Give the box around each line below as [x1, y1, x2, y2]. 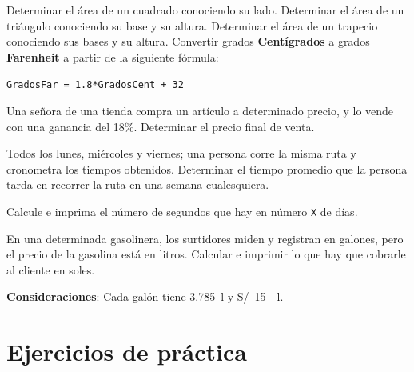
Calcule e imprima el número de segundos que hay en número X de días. [6, 203, 358, 219]
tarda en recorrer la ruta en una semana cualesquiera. [6, 176, 269, 193]
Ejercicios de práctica [6, 335, 247, 368]
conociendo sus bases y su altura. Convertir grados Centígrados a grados [6, 33, 370, 50]
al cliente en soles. [6, 261, 95, 278]
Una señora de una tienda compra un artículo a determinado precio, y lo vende [6, 102, 394, 119]
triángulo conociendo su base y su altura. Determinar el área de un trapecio [6, 17, 378, 34]
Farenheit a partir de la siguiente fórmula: [6, 48, 219, 65]
